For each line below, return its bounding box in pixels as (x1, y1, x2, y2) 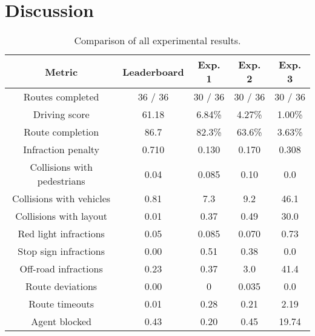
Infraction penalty (23, 142, 100, 157)
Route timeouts (28, 297, 94, 311)
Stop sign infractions (18, 244, 105, 259)
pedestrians (37, 174, 85, 188)
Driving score (33, 107, 90, 122)
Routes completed (23, 90, 99, 104)
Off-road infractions (19, 262, 103, 276)
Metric (45, 64, 78, 79)
